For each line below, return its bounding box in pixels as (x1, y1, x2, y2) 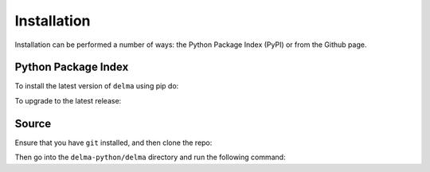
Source (14, 116, 52, 131)
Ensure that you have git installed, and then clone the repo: (14, 138, 213, 147)
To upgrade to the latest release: (14, 96, 122, 105)
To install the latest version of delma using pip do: (14, 81, 179, 91)
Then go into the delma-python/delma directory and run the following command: (14, 152, 286, 162)
